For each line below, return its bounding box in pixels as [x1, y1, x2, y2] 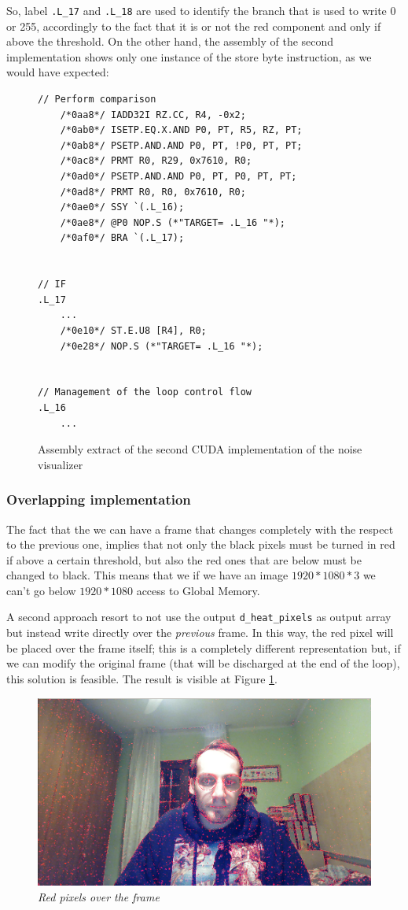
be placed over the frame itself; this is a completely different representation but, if [6, 639, 401, 656]
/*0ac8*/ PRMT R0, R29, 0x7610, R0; [60, 155, 252, 167]
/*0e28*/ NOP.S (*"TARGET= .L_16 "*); [60, 340, 263, 352]
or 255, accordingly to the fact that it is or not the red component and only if [6, 17, 381, 34]
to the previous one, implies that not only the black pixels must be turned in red [6, 536, 395, 553]
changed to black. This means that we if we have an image [6, 567, 289, 583]
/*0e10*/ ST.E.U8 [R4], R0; [60, 324, 207, 336]
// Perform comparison [38, 94, 156, 105]
